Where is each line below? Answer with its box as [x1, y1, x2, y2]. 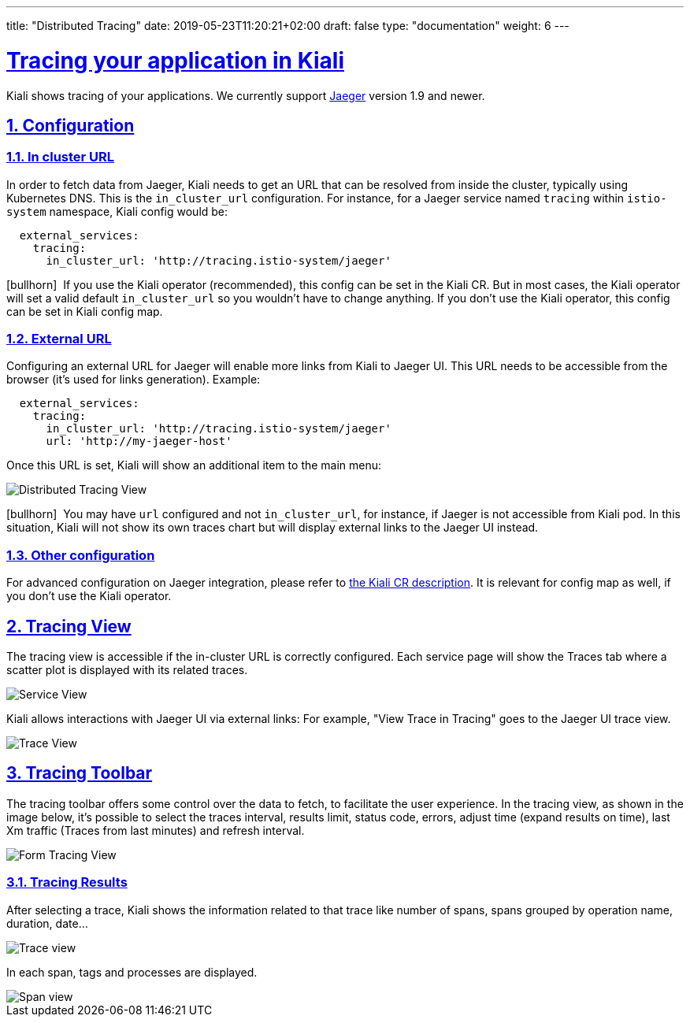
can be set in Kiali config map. [6, 304, 163, 318]
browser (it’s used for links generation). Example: [6, 373, 261, 387]
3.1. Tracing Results [6, 874, 128, 891]
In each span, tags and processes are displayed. [6, 965, 258, 979]
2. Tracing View [6, 616, 132, 636]
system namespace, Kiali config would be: [6, 204, 228, 218]
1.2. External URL [6, 331, 112, 347]
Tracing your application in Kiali [6, 46, 345, 74]
